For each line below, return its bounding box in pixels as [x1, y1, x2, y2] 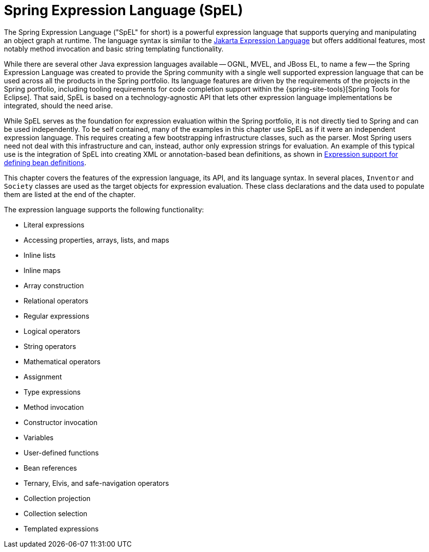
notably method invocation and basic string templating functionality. [4, 44, 224, 53]
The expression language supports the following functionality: [4, 205, 204, 214]
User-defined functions [24, 448, 99, 457]
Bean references [24, 463, 77, 472]
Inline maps [24, 266, 61, 275]
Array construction [24, 281, 84, 290]
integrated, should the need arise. [4, 101, 113, 110]
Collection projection [24, 494, 91, 502]
